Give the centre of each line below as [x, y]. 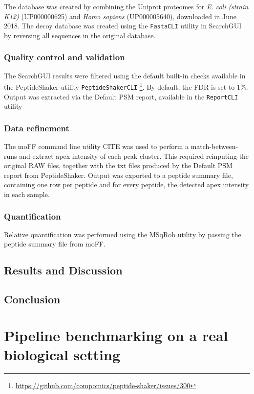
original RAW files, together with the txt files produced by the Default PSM [118, 165]
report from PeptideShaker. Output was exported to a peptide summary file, [118, 175]
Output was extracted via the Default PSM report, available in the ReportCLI [121, 96]
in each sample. [27, 194]
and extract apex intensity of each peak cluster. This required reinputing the [134, 156]
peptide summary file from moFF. [55, 244]
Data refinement [37, 128]
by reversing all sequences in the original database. [80, 35]
